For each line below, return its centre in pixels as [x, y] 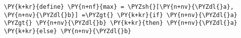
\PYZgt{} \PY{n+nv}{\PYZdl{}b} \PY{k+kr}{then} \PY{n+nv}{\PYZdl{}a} [121, 23]
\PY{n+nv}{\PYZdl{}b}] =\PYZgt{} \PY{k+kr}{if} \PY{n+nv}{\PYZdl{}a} [121, 15]
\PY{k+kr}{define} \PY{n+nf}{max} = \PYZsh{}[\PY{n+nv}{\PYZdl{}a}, [119, 7]
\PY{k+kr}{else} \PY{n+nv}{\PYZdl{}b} [68, 31]
